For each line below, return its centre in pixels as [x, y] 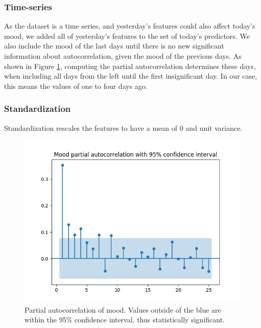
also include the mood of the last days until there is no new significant [114, 46]
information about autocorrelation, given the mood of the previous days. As [123, 56]
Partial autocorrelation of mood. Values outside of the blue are [123, 309]
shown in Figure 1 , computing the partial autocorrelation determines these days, [130, 66]
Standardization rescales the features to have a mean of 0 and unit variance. [123, 127]
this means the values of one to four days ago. [76, 86]
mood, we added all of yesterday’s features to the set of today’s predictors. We [127, 36]
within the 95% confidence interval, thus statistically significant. [125, 320]
